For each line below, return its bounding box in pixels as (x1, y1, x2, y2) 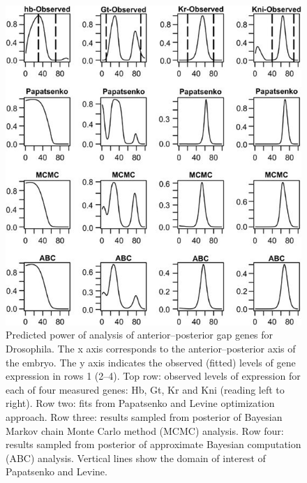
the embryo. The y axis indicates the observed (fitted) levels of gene (6, 355, 296, 369)
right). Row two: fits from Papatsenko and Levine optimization (6, 396, 275, 410)
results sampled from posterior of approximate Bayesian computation (6, 437, 301, 452)
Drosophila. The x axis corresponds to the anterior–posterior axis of (6, 341, 296, 355)
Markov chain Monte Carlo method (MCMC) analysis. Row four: (6, 423, 284, 438)
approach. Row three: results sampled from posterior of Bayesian (6, 409, 283, 424)
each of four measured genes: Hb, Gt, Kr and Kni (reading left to (6, 382, 285, 396)
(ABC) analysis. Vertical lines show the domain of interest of (6, 450, 266, 465)
